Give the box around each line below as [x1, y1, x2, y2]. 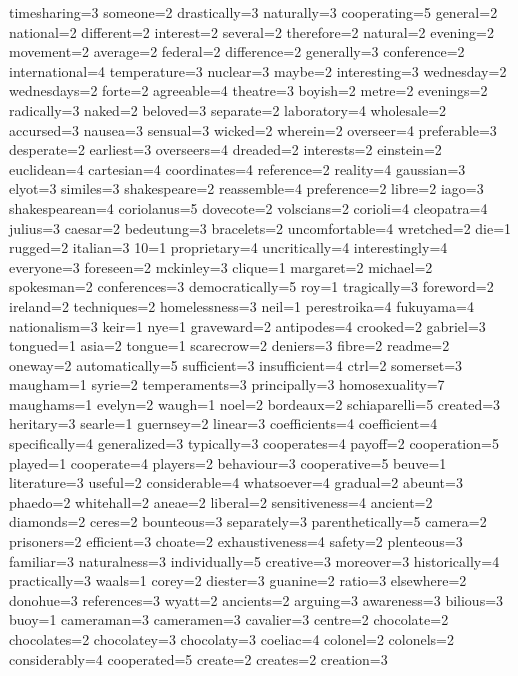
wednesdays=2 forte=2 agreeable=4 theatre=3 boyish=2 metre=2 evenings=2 [9, 80, 488, 101]
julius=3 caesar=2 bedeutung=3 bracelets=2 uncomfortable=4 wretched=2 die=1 [9, 217, 512, 238]
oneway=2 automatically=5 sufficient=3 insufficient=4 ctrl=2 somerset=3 [9, 354, 463, 375]
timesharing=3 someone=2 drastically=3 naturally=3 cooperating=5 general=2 [9, 2, 498, 22]
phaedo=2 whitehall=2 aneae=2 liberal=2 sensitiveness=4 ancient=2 [9, 491, 433, 512]
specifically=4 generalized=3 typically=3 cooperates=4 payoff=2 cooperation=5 [9, 433, 499, 454]
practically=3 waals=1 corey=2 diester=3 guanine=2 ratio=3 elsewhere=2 [9, 570, 467, 591]
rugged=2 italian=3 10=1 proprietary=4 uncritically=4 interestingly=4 [9, 237, 448, 258]
